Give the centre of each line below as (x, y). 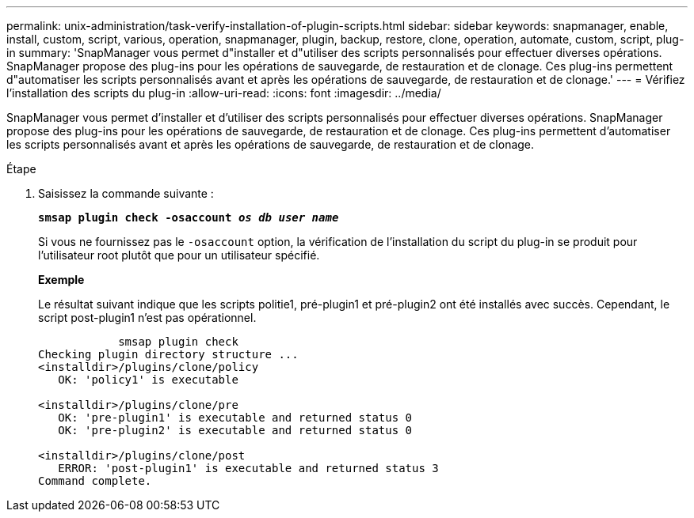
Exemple (61, 280)
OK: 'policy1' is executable (148, 380)
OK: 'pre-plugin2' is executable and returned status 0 (235, 430)
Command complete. (95, 481)
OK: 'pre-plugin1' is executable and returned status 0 (235, 418)
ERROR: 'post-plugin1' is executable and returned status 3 (248, 468)
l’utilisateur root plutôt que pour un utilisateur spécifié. (179, 255)
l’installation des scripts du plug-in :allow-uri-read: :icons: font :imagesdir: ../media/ (224, 93)
